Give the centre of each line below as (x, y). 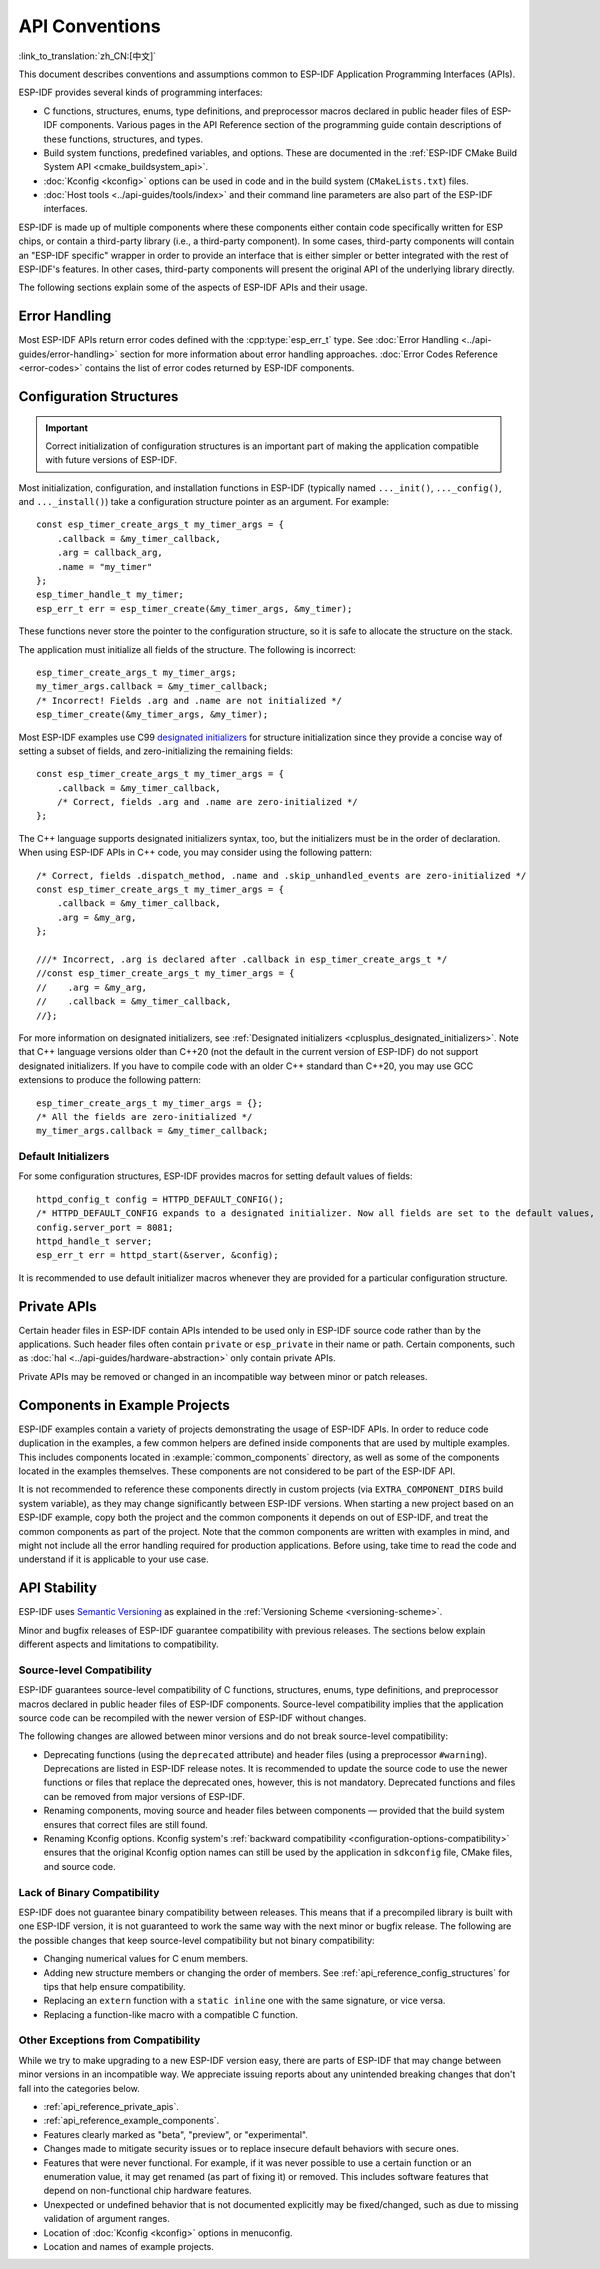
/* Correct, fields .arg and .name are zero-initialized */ (207, 802)
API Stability (57, 1588)
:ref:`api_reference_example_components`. (131, 2121)
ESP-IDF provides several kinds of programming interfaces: (141, 92)
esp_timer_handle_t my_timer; (110, 594)
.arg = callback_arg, (110, 553)
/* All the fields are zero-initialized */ (144, 1116)
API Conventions (89, 26)
